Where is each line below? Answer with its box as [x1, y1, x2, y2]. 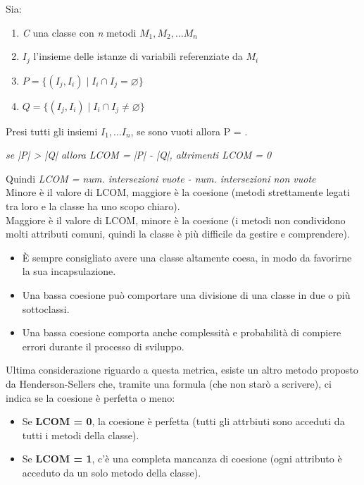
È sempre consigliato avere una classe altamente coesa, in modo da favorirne [22, 250, 352, 264]
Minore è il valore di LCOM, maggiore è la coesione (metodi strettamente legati [6, 185, 350, 199]
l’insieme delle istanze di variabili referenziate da [33, 49, 243, 63]
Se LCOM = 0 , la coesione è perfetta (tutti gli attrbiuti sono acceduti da [22, 414, 345, 429]
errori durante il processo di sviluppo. [22, 338, 184, 353]
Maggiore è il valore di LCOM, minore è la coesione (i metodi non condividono [6, 212, 346, 227]
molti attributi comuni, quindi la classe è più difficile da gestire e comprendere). [6, 226, 350, 241]
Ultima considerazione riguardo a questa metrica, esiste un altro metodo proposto [6, 362, 358, 377]
